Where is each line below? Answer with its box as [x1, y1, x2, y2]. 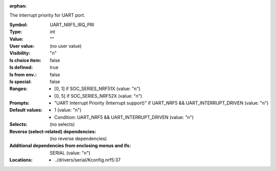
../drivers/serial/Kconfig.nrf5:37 [54, 157, 121, 163]
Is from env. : [9, 71, 37, 77]
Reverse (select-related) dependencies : [9, 128, 97, 134]
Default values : [9, 107, 43, 113]
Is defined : [9, 64, 33, 71]
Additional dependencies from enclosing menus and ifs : [9, 142, 131, 149]
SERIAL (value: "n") [50, 150, 90, 156]
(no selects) [50, 121, 75, 127]
